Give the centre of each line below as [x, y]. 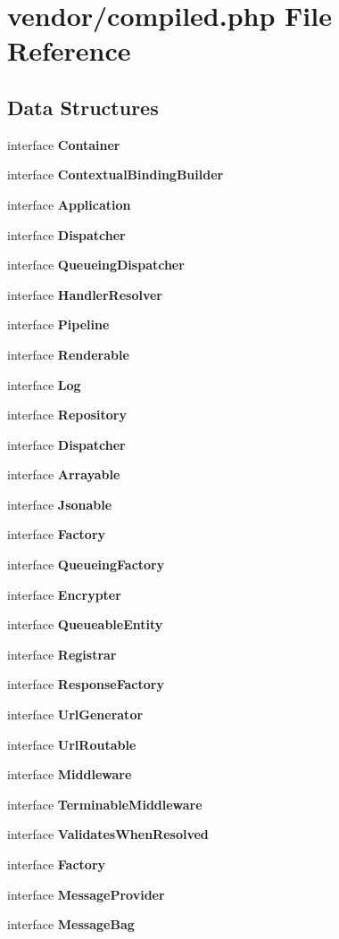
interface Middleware [70, 774]
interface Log [44, 384]
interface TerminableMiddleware [105, 804]
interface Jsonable [60, 504]
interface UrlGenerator [75, 715]
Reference [69, 50]
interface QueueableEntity [85, 624]
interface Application [69, 204]
